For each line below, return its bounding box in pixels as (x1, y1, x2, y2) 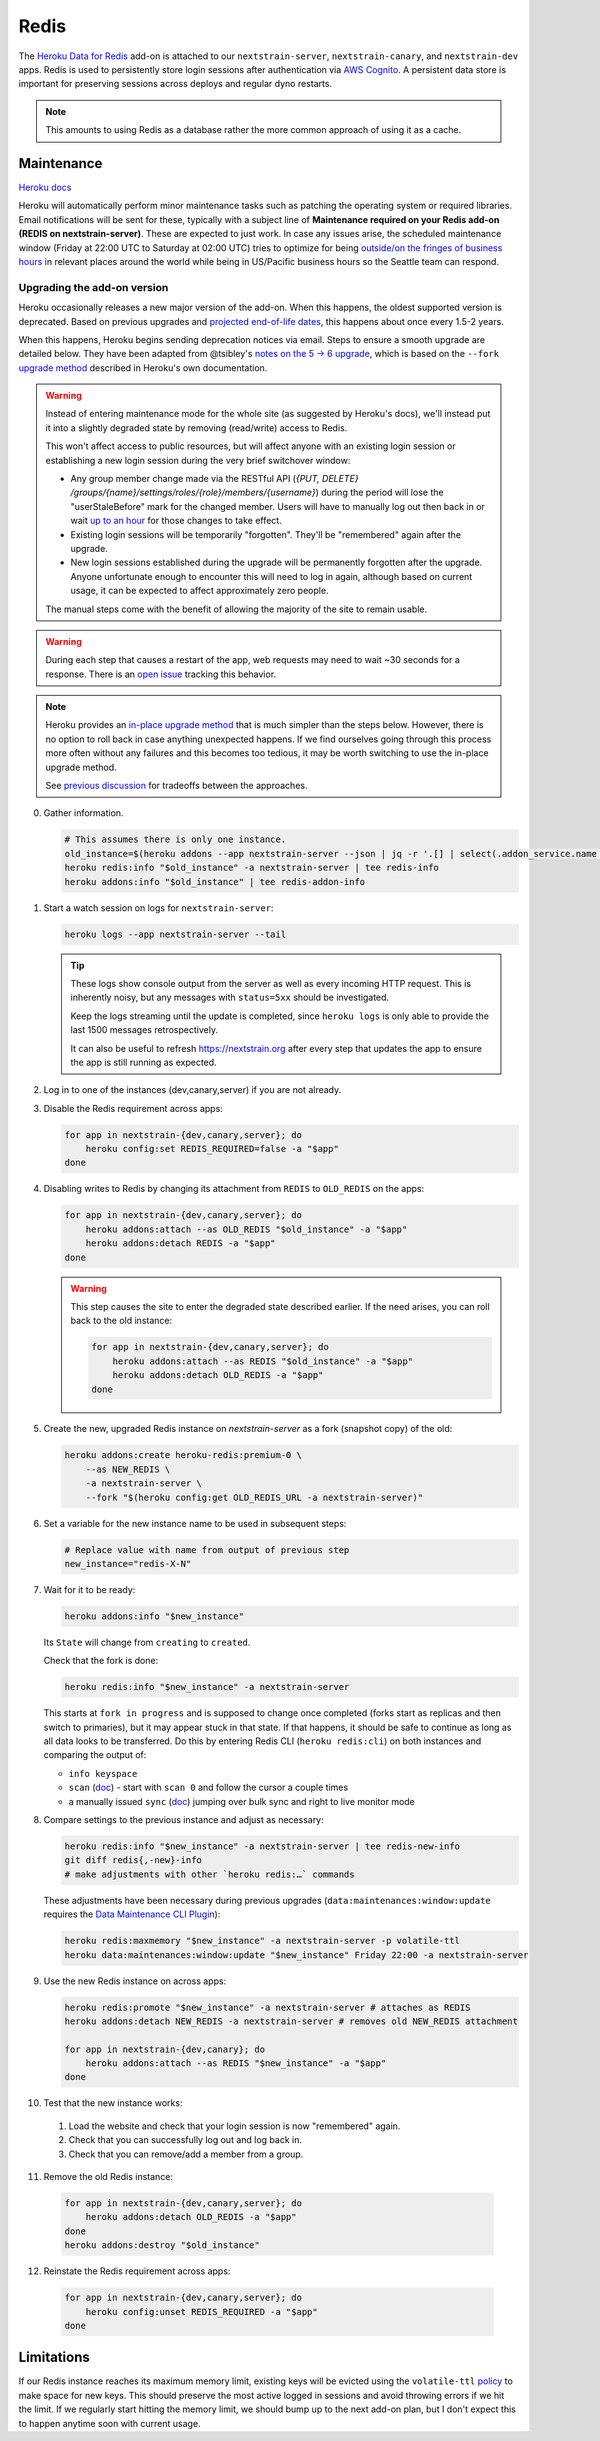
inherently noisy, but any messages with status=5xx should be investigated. (70, 991, 390, 1004)
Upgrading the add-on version (18, 280, 169, 294)
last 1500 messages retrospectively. (70, 1024, 219, 1036)
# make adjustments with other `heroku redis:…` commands (64, 1868, 355, 1880)
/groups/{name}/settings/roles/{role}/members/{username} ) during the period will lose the (70, 486, 444, 499)
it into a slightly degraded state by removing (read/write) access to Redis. (45, 421, 348, 434)
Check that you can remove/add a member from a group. (68, 2148, 304, 2160)
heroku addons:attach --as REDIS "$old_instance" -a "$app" (112, 1355, 414, 1367)
